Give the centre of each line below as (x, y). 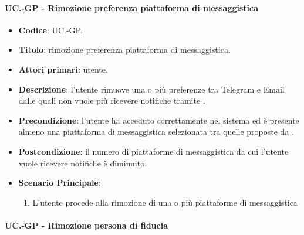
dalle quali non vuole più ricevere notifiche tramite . (112, 101)
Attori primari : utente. (63, 69)
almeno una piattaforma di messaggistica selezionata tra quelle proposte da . (156, 132)
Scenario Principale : (60, 183)
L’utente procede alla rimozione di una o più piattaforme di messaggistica (165, 202)
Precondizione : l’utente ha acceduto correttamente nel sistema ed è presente (159, 120)
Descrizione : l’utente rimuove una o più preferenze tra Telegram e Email (151, 89)
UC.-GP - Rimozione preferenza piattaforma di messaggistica (132, 7)
